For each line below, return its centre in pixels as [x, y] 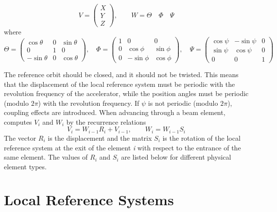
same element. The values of [46, 157]
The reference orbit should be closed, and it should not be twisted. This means [121, 74]
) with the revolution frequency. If [89, 103]
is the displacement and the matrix [100, 138]
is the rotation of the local [201, 138]
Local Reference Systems [89, 200]
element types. [25, 166]
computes [18, 122]
